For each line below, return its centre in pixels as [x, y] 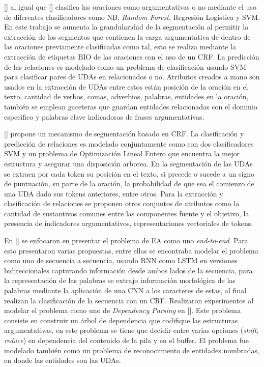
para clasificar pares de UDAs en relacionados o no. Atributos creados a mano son [132, 77]
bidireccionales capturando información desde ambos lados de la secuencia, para [128, 270]
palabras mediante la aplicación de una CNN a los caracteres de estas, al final [125, 290]
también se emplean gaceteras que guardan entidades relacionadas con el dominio [131, 106]
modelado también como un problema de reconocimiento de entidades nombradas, [132, 350]
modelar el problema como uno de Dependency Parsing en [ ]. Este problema [123, 310]
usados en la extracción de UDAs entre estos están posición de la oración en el [126, 86]
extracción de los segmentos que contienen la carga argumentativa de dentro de [127, 36]
